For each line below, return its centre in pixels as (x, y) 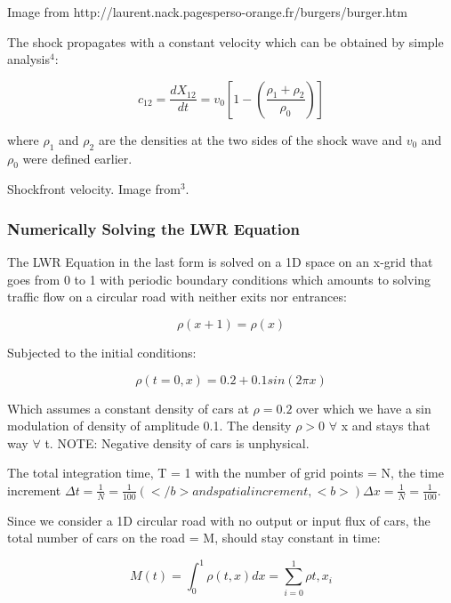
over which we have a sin (364, 408)
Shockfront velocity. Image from (94, 189)
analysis (28, 59)
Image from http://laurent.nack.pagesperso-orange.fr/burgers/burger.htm (207, 12)
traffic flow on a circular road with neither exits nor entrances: (177, 297)
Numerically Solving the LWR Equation (153, 228)
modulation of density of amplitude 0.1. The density (149, 426)
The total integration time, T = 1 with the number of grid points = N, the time (225, 473)
